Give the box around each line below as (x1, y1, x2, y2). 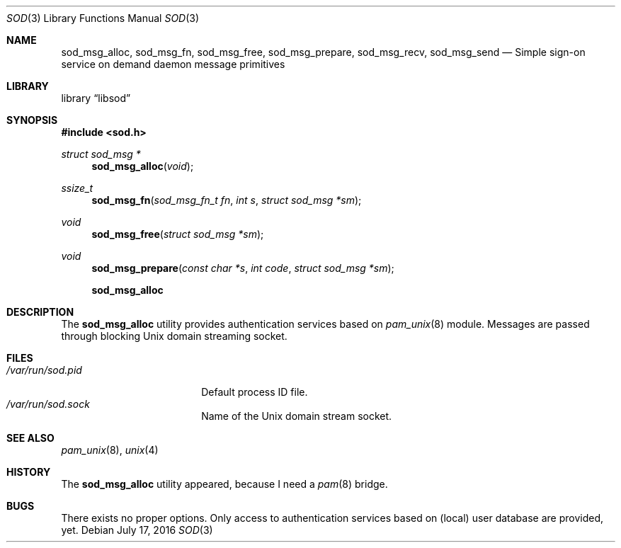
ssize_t (61, 182, 93, 194)
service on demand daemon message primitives (61, 58, 285, 70)
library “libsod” (61, 92, 131, 104)
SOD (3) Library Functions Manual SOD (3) (6, 12, 200, 24)
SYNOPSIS (6, 114, 58, 126)
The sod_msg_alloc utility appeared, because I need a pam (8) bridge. (61, 478, 388, 490)
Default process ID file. (201, 386, 308, 398)
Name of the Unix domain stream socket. (201, 410, 392, 422)
